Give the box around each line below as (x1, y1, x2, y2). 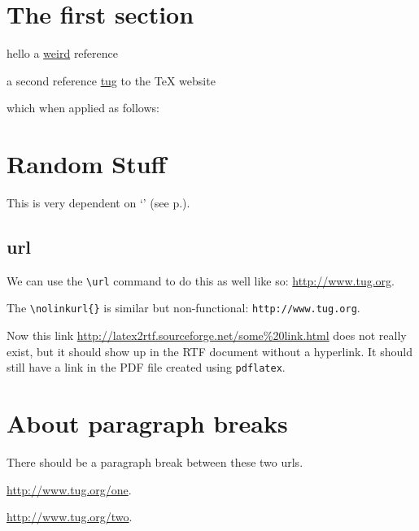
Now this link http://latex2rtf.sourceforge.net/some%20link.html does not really (7, 327, 407, 344)
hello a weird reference (7, 45, 119, 62)
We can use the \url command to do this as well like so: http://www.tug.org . (7, 272, 395, 289)
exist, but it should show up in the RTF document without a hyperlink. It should (7, 342, 412, 359)
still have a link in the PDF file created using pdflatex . (7, 359, 286, 376)
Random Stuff (7, 147, 167, 181)
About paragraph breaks (7, 407, 288, 440)
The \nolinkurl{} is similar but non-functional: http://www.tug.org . (7, 299, 360, 316)
